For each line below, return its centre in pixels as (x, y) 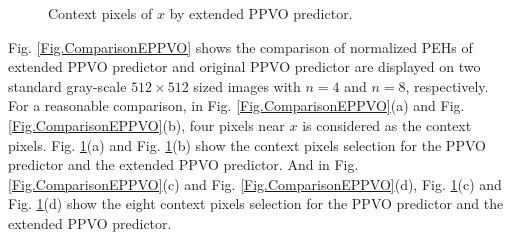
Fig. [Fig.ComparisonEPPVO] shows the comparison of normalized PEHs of (240, 46)
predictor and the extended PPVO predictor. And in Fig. (183, 164)
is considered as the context (387, 124)
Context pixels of (100, 13)
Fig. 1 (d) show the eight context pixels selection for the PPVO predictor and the (256, 203)
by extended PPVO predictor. (261, 13)
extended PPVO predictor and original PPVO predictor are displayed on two (244, 66)
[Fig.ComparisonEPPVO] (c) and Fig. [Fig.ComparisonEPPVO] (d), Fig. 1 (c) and (255, 183)
